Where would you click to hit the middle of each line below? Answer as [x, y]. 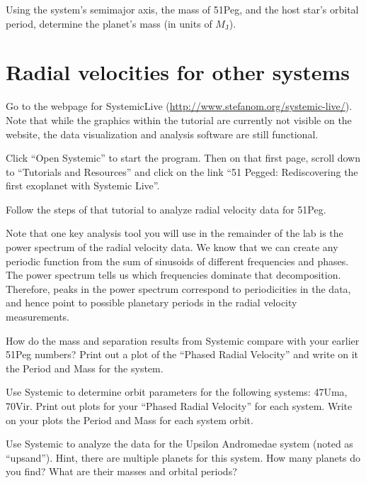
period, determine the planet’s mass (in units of [109, 23]
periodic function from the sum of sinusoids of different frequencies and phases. [177, 261]
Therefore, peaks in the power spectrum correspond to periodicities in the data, [178, 288]
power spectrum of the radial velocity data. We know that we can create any [172, 247]
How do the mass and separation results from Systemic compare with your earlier [183, 340]
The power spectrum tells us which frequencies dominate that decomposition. [173, 275]
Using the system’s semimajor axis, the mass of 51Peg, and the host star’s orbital [182, 9]
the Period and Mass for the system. [85, 368]
